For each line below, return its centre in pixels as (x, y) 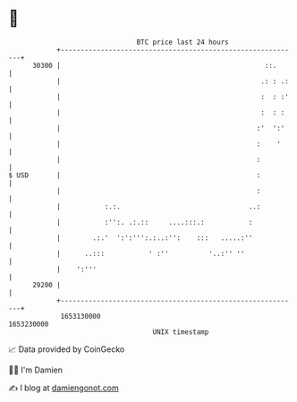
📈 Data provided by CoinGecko (67, 349)
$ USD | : (135, 175)
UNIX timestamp (181, 332)
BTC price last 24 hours (182, 42)
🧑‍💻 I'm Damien (36, 370)
